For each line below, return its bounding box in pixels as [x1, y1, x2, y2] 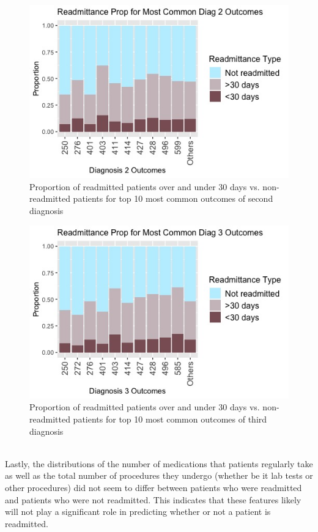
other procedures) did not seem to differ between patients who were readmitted [5, 481, 302, 493]
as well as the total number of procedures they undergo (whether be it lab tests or [5, 469, 313, 482]
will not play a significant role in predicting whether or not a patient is [5, 505, 271, 518]
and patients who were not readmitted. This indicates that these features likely [5, 493, 301, 506]
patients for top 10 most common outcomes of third [73, 413, 267, 425]
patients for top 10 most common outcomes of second [73, 192, 273, 205]
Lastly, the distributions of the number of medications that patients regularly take [5, 457, 313, 470]
